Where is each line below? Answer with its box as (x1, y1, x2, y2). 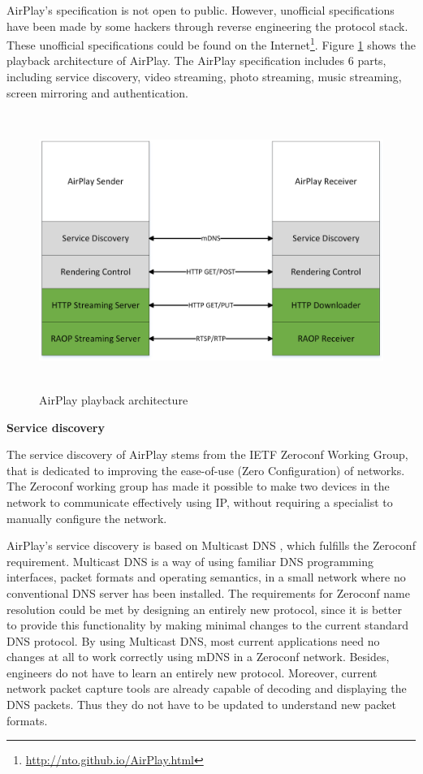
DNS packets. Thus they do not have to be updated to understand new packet (6, 696, 396, 713)
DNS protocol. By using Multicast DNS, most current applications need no (6, 632, 380, 649)
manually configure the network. (6, 509, 167, 526)
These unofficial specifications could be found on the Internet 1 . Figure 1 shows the (6, 34, 416, 53)
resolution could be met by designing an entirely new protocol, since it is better (6, 600, 402, 617)
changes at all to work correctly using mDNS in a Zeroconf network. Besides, (6, 648, 390, 665)
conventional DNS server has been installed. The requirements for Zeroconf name (6, 584, 410, 601)
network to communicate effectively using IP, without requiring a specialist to (6, 493, 393, 510)
